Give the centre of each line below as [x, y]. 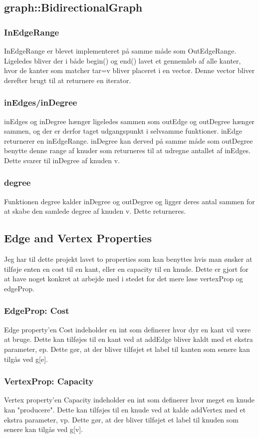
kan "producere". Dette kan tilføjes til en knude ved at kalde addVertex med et [125, 409]
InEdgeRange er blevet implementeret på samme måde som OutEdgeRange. [120, 51]
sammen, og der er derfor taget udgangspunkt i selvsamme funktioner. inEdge [123, 131]
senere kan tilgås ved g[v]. [44, 429]
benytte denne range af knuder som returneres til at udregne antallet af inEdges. [127, 150]
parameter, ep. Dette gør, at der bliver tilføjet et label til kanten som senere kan [127, 349]
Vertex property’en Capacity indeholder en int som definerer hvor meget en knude [129, 400]
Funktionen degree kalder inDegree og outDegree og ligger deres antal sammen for [129, 201]
